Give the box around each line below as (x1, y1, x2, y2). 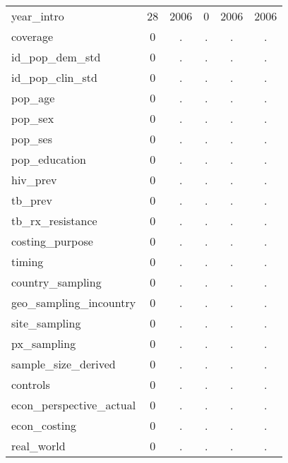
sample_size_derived (11, 356, 116, 372)
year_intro (11, 8, 64, 24)
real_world (11, 438, 66, 454)
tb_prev (11, 192, 52, 208)
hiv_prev (11, 172, 57, 188)
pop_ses (11, 131, 52, 147)
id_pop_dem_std (11, 49, 101, 65)
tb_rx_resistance (11, 212, 97, 229)
